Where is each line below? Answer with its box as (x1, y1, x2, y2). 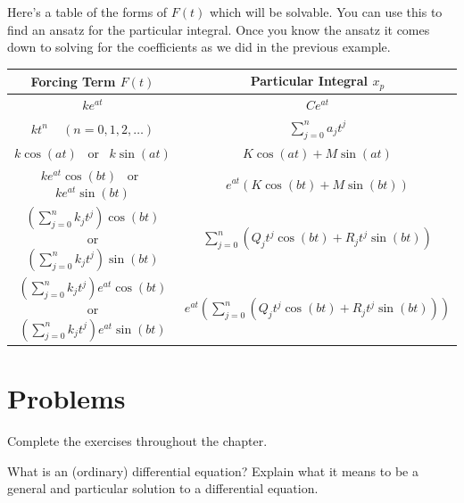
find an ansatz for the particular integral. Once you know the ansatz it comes (7, 20, 430, 38)
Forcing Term (30, 71, 116, 90)
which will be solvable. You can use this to (209, 3, 443, 21)
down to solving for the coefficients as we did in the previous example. (7, 37, 391, 56)
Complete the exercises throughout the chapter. (7, 432, 268, 450)
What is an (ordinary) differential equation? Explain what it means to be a (7, 461, 418, 480)
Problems (7, 380, 126, 416)
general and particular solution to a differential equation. (7, 479, 319, 498)
